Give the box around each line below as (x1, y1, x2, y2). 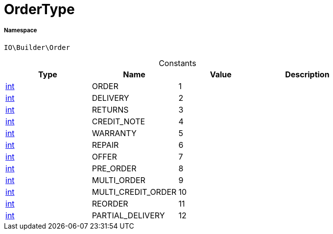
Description (285, 69, 330, 79)
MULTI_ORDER (92, 175, 145, 185)
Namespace (4, 27, 37, 34)
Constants (159, 58, 196, 68)
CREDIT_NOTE (92, 116, 145, 126)
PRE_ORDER (92, 163, 137, 173)
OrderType (4, 1, 75, 18)
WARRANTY (92, 128, 137, 138)
